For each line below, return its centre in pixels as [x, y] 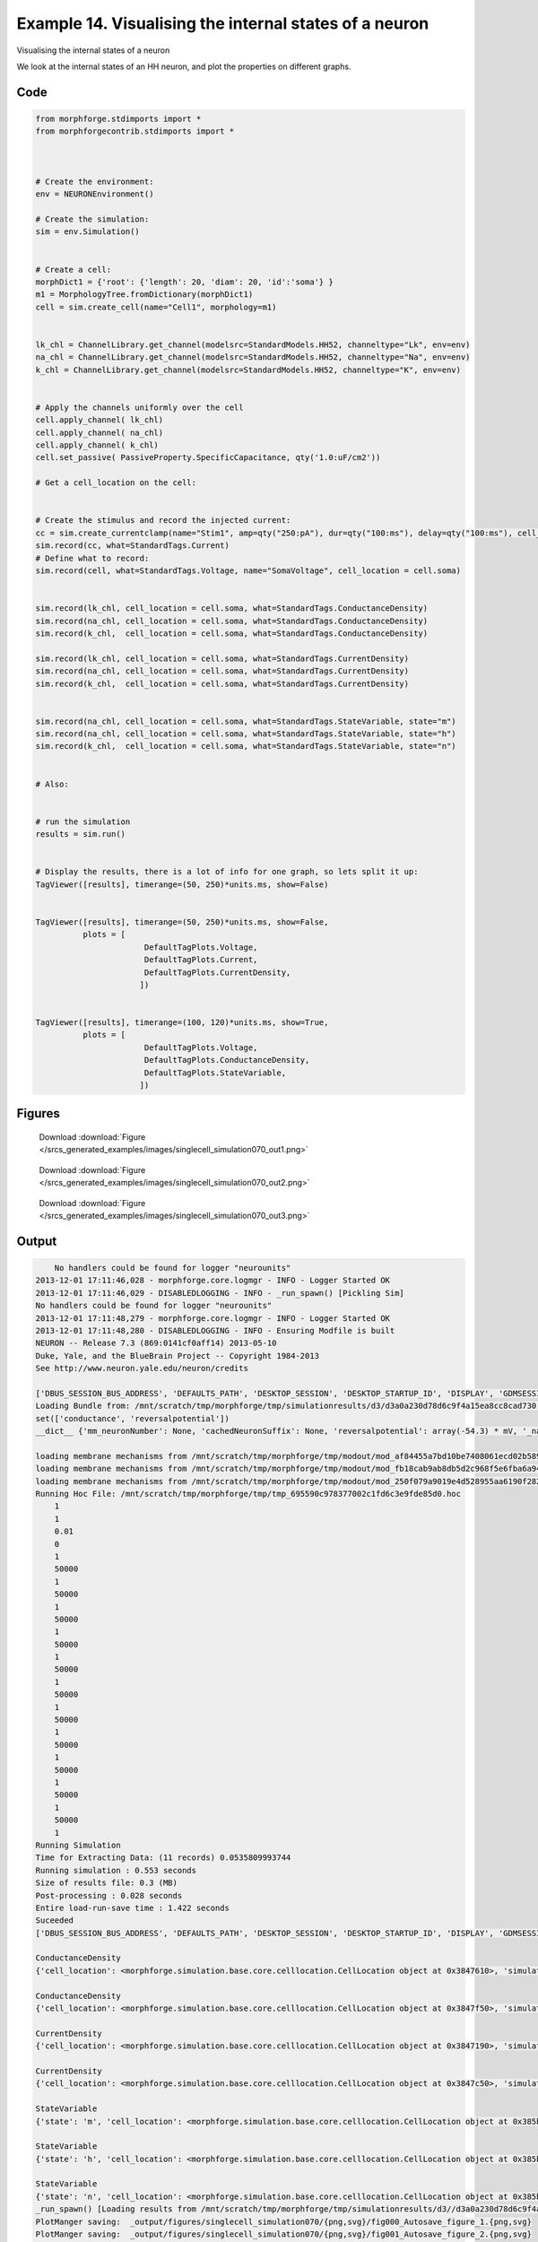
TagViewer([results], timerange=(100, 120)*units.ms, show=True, [182, 1023]
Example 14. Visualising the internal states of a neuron [223, 23]
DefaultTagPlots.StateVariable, [215, 1073]
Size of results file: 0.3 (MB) [107, 1883]
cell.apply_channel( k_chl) [97, 445]
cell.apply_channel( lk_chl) [100, 420]
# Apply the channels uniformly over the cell [139, 407]
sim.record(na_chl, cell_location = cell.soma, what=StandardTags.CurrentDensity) [222, 671]
